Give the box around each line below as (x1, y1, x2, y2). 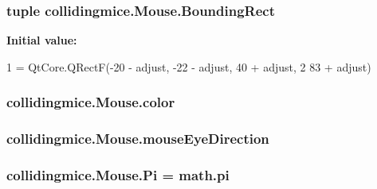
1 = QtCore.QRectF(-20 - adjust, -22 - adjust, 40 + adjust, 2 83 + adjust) (6, 58, 371, 75)
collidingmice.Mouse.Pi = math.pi (6, 165, 230, 185)
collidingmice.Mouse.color (6, 92, 175, 112)
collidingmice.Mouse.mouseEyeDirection (6, 129, 269, 148)
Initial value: (6, 32, 77, 48)
